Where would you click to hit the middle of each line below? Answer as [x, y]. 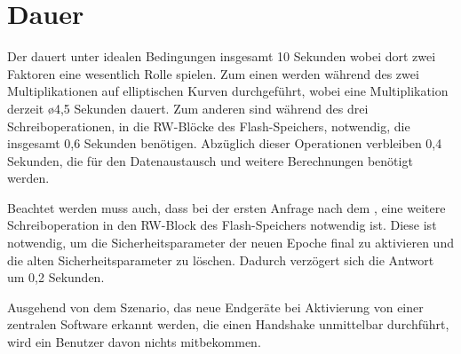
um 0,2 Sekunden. [56, 277]
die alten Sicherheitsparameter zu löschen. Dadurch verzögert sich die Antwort [221, 260]
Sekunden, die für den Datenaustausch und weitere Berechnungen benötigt [210, 160]
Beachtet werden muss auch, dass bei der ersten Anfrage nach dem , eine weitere [227, 207]
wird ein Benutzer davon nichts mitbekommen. [134, 342]
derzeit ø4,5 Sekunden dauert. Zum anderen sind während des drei [188, 108]
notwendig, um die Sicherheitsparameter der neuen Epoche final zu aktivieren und [230, 243]
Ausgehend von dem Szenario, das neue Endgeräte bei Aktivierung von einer [215, 307]
